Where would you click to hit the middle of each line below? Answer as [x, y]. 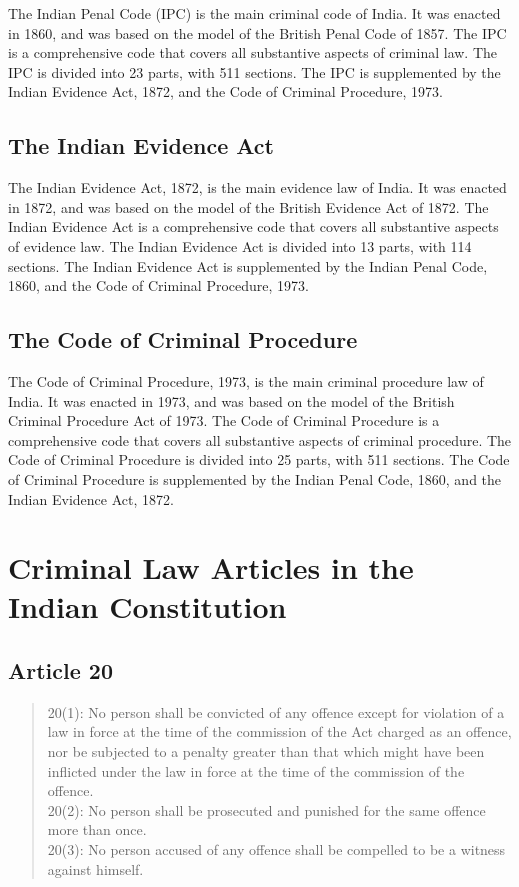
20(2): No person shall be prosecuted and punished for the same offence [266, 809]
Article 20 [60, 670]
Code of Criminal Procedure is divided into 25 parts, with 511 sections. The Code [259, 459]
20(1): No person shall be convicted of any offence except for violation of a [276, 711]
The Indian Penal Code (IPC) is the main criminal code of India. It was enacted [254, 13]
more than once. [97, 829]
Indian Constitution [147, 606]
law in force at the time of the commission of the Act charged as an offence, [279, 731]
